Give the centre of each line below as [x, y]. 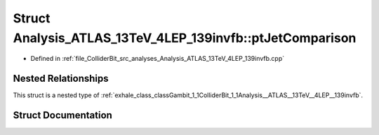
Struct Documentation [62, 115]
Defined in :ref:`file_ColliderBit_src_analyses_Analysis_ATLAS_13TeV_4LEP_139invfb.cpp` [157, 59]
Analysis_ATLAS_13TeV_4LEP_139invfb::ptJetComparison [185, 38]
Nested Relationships [61, 79]
